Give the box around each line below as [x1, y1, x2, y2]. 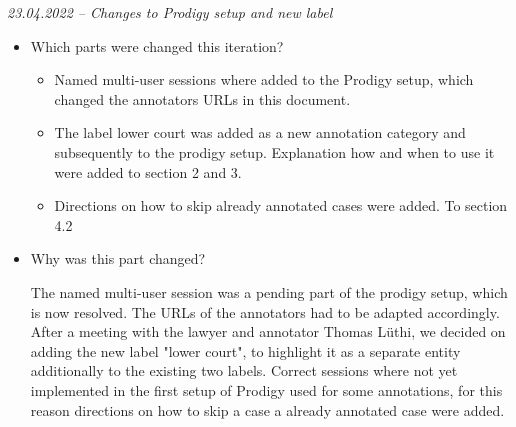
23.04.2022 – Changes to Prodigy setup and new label [7, 2, 333, 22]
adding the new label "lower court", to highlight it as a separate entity [30, 340, 461, 361]
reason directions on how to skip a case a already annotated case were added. [30, 399, 505, 420]
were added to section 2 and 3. [54, 161, 242, 182]
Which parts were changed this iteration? [30, 35, 284, 56]
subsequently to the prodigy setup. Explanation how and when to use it [54, 141, 495, 162]
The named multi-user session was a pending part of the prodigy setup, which [30, 281, 508, 302]
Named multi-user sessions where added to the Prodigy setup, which [54, 69, 474, 90]
